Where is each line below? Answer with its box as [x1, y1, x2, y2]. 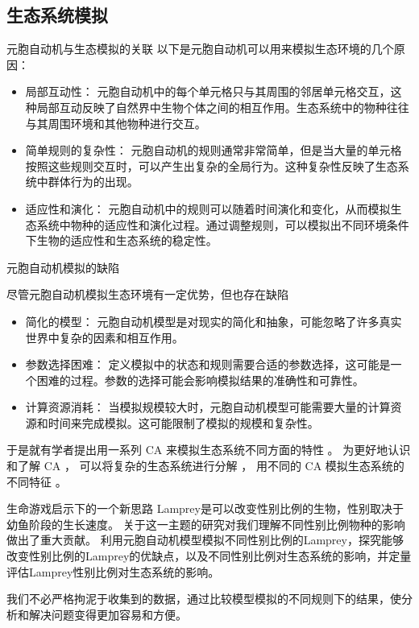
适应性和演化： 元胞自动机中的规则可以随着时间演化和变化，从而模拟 [25, 200, 391, 217]
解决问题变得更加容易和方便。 [28, 605, 187, 622]
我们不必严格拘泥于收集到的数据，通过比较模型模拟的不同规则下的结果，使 [6, 590, 401, 607]
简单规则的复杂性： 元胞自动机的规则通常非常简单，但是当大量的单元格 [25, 142, 402, 159]
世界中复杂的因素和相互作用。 [25, 328, 184, 345]
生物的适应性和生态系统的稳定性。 [36, 232, 218, 249]
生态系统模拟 [6, 2, 108, 27]
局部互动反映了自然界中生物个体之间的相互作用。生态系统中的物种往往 [36, 98, 409, 115]
